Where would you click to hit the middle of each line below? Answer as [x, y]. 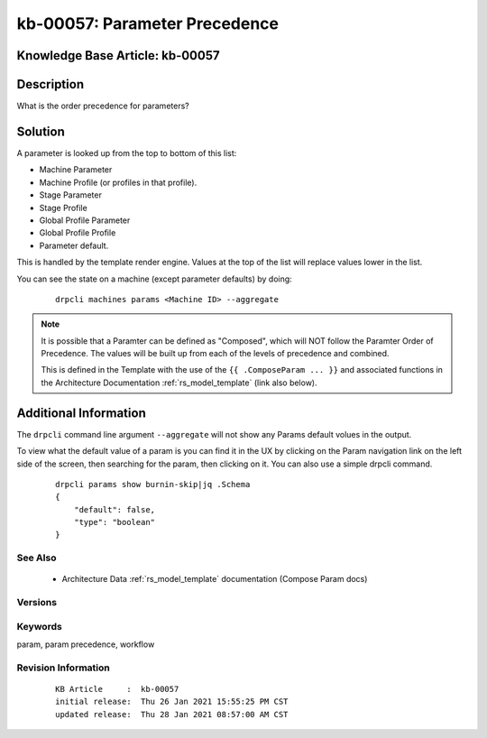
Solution [41, 131]
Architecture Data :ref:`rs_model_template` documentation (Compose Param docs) [215, 579]
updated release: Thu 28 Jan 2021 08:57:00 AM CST [172, 714]
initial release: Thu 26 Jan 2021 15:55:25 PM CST [172, 702]
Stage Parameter [71, 195]
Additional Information [81, 413]
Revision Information [63, 668]
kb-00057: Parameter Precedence [148, 23]
